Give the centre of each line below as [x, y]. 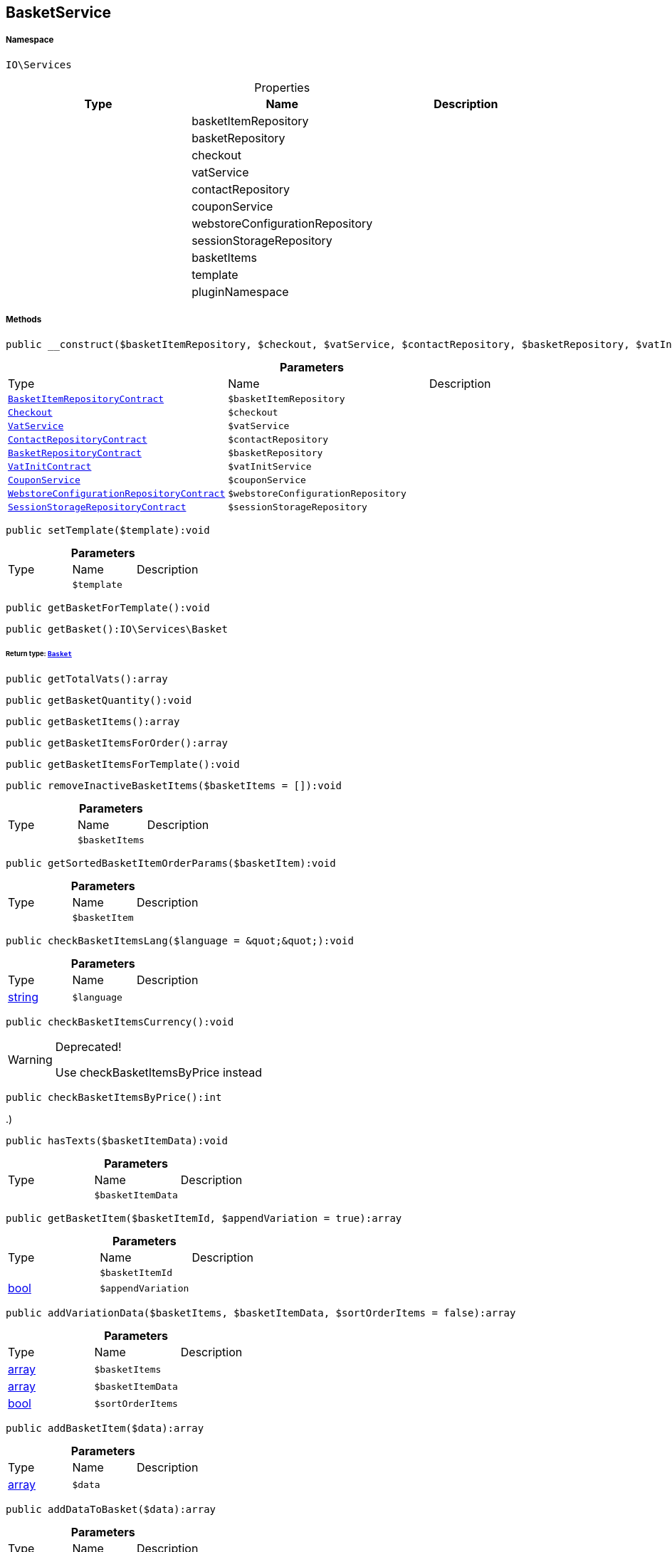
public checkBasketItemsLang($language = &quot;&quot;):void [180, 941]
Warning [30, 1060]
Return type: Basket [39, 654]
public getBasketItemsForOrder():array [117, 743]
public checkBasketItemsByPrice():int [114, 1098]
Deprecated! [88, 1047]
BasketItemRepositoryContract [86, 398]
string [23, 997]
